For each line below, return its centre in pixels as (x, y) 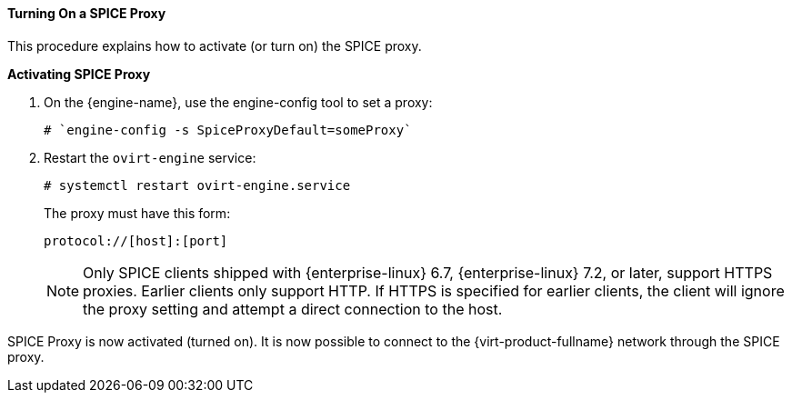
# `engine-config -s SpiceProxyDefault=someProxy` (228, 130)
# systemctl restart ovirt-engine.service (197, 185)
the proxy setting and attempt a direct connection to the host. (293, 309)
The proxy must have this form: (137, 213)
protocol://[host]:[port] (136, 240)
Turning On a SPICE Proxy (87, 13)
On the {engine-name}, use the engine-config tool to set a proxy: (238, 102)
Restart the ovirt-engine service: (150, 157)
